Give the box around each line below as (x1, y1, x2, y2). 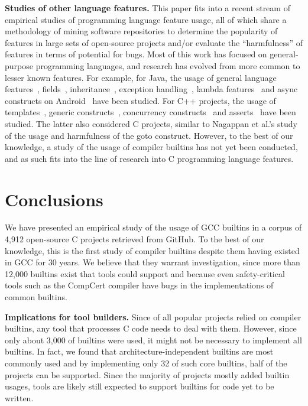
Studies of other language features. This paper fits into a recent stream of (5, 2, 290, 14)
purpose (5, 59, 33, 72)
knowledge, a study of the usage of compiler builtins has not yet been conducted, (5, 141, 298, 153)
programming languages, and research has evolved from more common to (35, 59, 300, 72)
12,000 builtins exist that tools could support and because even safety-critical (5, 267, 285, 280)
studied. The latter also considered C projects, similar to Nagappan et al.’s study (5, 117, 297, 129)
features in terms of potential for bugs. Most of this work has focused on (5, 48, 267, 60)
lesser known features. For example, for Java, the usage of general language (5, 71, 277, 83)
